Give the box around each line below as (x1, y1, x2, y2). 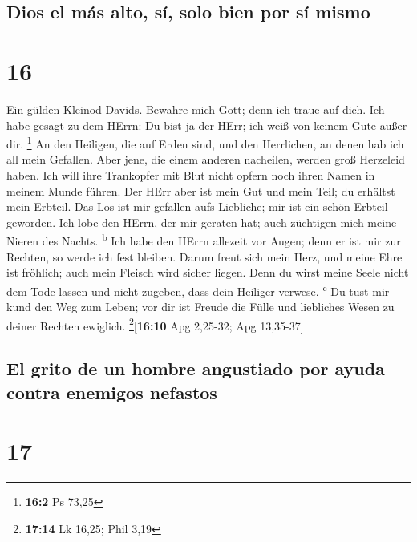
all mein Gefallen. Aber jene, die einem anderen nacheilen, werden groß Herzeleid (6, 151, 405, 168)
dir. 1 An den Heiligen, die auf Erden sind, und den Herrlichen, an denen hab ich (6, 133, 404, 152)
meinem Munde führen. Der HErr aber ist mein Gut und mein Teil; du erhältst (6, 182, 395, 199)
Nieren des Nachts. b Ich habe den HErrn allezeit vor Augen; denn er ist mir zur (6, 230, 401, 249)
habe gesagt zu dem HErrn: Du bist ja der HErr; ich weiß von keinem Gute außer (6, 116, 407, 133)
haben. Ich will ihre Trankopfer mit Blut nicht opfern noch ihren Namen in (6, 166, 375, 183)
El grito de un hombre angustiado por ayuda (6, 356, 385, 381)
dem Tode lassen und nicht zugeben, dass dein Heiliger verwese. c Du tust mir (6, 280, 390, 299)
